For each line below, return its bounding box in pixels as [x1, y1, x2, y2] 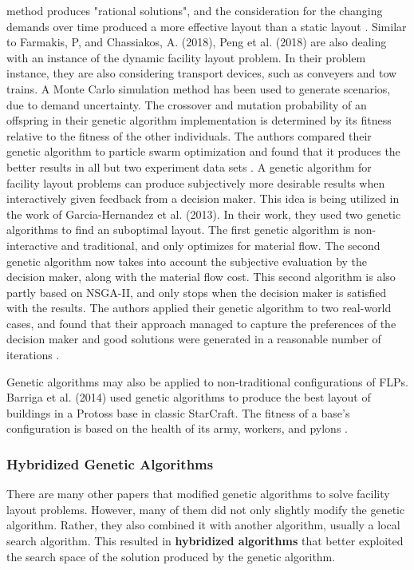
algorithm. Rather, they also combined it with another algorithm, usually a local [6, 517, 400, 533]
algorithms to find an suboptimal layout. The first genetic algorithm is [6, 221, 351, 238]
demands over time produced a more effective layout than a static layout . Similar [6, 18, 407, 34]
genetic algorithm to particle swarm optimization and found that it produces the [6, 143, 400, 160]
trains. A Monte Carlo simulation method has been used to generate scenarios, [6, 80, 391, 97]
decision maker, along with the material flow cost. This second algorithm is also [6, 268, 396, 285]
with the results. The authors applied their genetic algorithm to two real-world [6, 299, 392, 316]
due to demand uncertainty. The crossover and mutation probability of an [6, 96, 367, 113]
